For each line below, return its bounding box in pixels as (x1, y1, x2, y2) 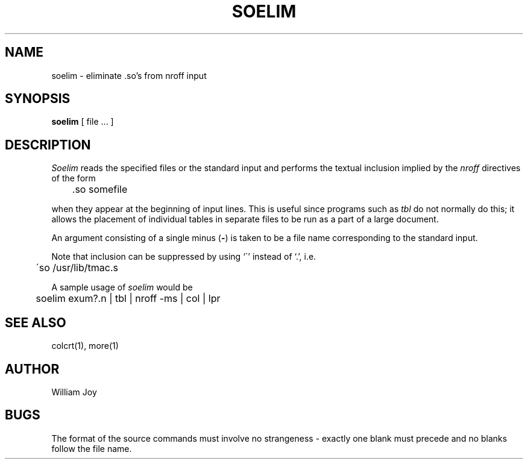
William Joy (51, 386, 97, 397)
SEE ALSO (5, 315, 66, 330)
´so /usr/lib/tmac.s (36, 262, 118, 274)
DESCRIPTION (5, 137, 91, 152)
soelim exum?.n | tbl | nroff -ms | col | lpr (36, 292, 221, 305)
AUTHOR (5, 361, 60, 377)
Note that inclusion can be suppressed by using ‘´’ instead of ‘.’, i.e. (51, 251, 316, 262)
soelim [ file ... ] (51, 116, 114, 127)
